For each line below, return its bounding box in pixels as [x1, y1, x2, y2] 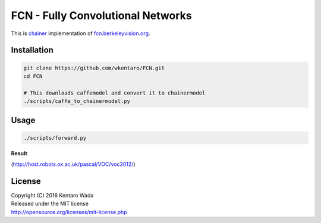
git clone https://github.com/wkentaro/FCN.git [23, 64, 165, 71]
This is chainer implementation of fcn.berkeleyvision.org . [11, 30, 150, 37]
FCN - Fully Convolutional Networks [11, 9, 193, 22]
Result [11, 149, 28, 157]
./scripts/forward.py [23, 134, 87, 141]
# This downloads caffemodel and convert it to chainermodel [23, 89, 206, 96]
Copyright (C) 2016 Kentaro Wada [11, 191, 94, 199]
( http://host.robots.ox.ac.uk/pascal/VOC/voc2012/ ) [11, 161, 136, 168]
